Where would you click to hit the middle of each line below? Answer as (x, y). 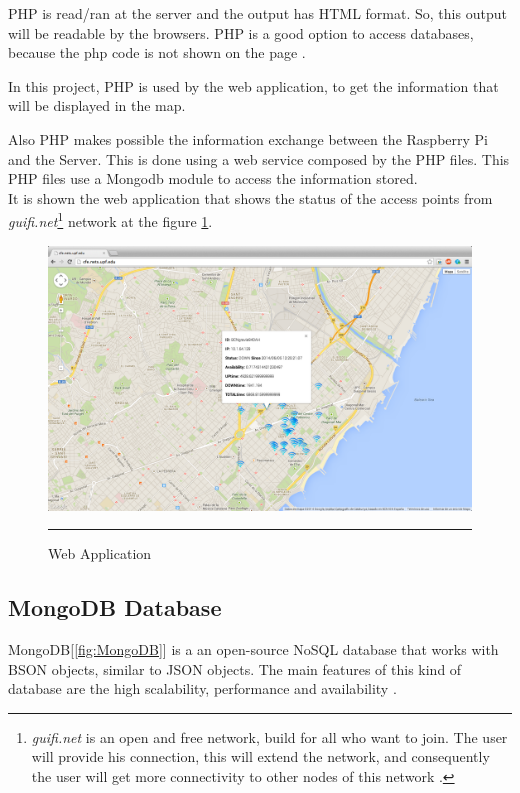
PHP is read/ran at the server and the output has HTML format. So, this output (257, 13)
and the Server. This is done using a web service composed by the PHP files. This (259, 158)
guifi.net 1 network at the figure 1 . (110, 219)
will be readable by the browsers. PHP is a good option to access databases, (241, 32)
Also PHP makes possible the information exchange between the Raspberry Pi (248, 138)
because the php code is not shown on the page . (157, 52)
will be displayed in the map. (97, 105)
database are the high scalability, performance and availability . (202, 688)
